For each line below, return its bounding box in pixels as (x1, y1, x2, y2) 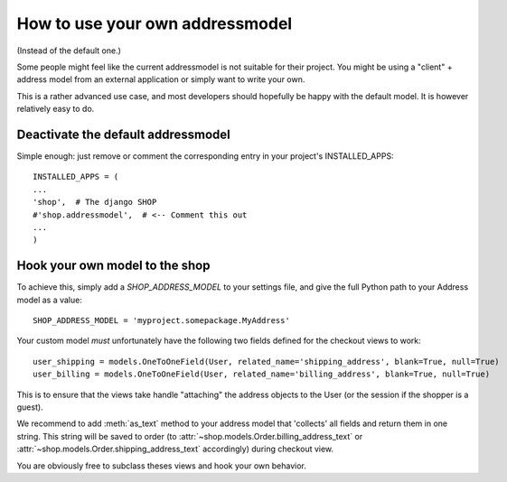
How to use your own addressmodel (16, 14, 293, 33)
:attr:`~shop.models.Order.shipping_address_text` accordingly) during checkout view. (16, 443, 334, 455)
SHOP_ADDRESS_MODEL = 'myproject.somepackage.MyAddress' (33, 316, 291, 326)
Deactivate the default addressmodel (16, 126, 230, 142)
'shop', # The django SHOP (33, 197, 157, 208)
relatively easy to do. (16, 104, 95, 115)
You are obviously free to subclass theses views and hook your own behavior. (16, 460, 306, 471)
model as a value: (16, 294, 83, 305)
